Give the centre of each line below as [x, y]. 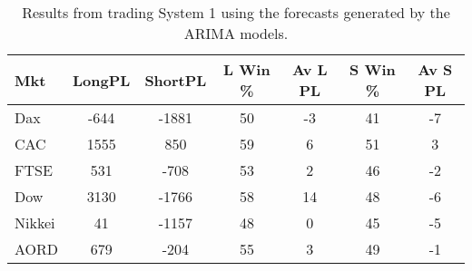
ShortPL [176, 80]
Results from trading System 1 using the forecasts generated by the [236, 12]
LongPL [102, 80]
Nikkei [35, 223]
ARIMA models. [236, 33]
